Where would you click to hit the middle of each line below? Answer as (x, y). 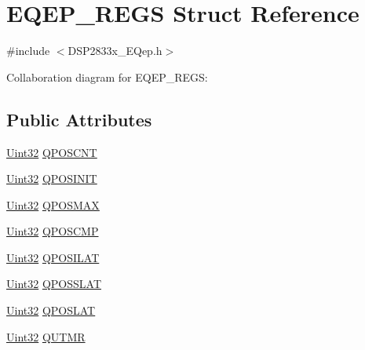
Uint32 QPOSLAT (51, 310)
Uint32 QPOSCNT (52, 152)
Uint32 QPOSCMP (53, 231)
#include (28, 51)
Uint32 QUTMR (46, 336)
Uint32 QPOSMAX (53, 204)
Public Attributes (79, 119)
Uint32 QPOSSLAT (54, 284)
